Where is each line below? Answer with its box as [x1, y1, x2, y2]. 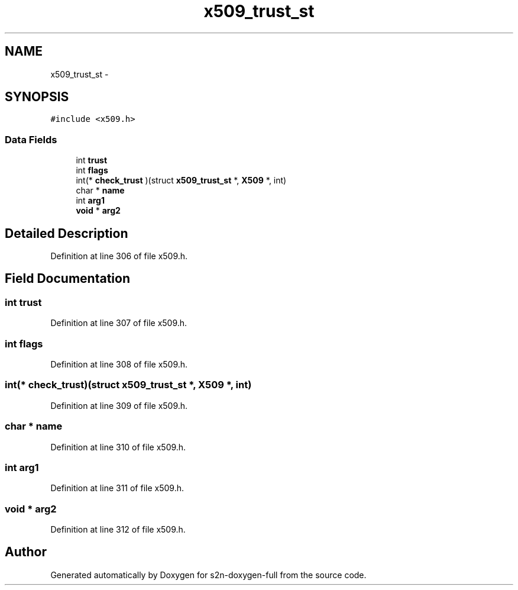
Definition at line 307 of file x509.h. [50, 318, 187, 328]
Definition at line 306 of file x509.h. [50, 251, 188, 262]
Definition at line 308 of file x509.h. [50, 359, 188, 369]
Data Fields [5, 133, 57, 146]
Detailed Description [5, 225, 128, 241]
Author [5, 544, 47, 560]
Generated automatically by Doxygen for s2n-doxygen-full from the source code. [50, 569, 367, 580]
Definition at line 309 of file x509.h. [50, 400, 188, 411]
